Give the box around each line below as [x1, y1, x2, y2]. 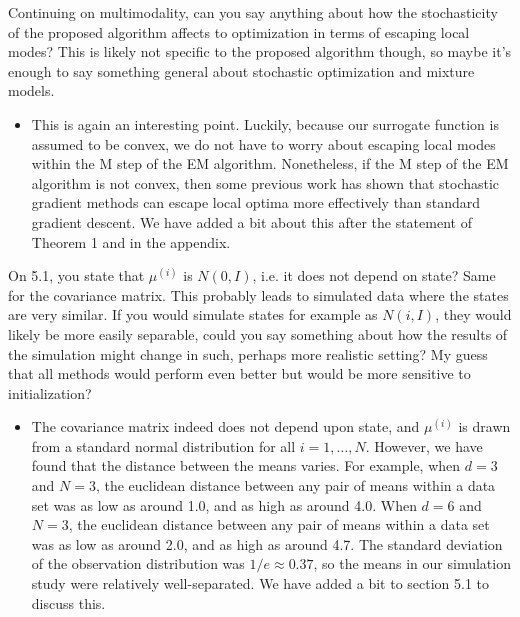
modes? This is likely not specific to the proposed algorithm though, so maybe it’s [8, 41, 512, 62]
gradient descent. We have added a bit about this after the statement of [31, 211, 472, 232]
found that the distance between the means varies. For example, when [31, 455, 461, 476]
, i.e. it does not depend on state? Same [252, 265, 496, 286]
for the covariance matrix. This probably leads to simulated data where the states [8, 284, 509, 305]
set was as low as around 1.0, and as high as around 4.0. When [31, 494, 417, 515]
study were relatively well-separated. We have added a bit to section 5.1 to [31, 573, 490, 594]
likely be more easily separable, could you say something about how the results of [8, 323, 508, 344]
